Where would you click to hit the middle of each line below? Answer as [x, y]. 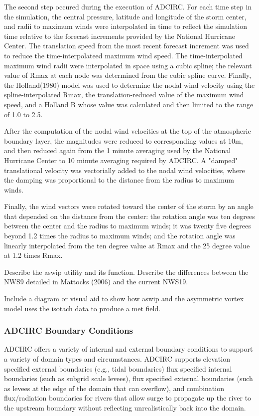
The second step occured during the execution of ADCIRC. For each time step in [128, 6]
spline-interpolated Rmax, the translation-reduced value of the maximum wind [124, 95]
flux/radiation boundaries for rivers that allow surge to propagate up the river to [128, 398]
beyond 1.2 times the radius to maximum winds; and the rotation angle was [120, 236]
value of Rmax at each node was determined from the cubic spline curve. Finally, [128, 75]
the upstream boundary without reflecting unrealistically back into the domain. [125, 408]
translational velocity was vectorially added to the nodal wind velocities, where [125, 170]
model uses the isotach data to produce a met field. [82, 308]
